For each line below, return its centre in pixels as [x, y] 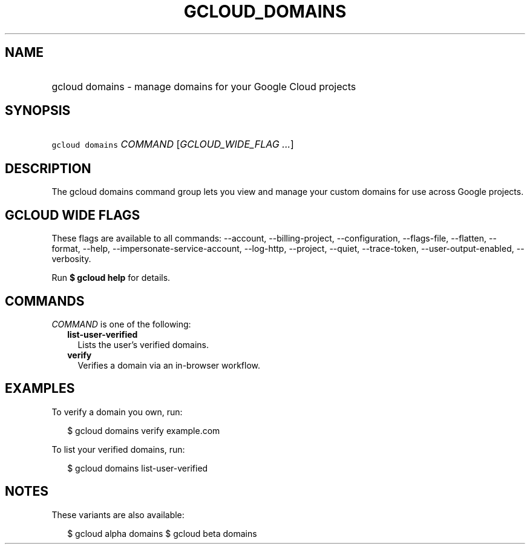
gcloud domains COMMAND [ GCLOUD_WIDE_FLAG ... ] [173, 144]
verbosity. [71, 259]
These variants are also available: [118, 514]
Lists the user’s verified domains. [143, 344]
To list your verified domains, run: [118, 449]
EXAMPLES [40, 389]
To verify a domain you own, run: [117, 412]
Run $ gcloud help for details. [111, 278]
